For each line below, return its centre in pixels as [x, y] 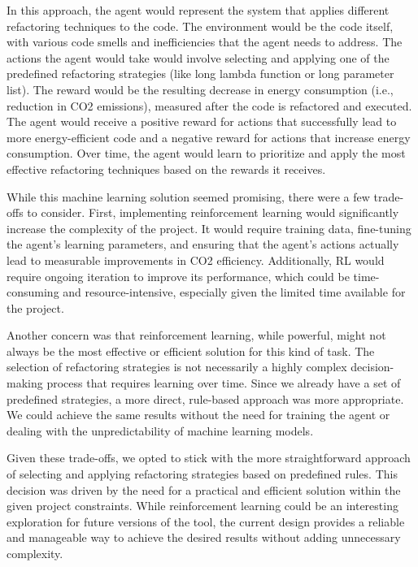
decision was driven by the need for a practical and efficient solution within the [204, 489]
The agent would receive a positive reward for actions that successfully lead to [202, 121]
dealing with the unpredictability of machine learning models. [160, 430]
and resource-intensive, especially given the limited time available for [234, 292]
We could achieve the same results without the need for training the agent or [198, 415]
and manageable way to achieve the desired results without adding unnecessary [204, 537]
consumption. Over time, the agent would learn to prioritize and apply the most [206, 153]
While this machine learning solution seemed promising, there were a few [188, 196]
